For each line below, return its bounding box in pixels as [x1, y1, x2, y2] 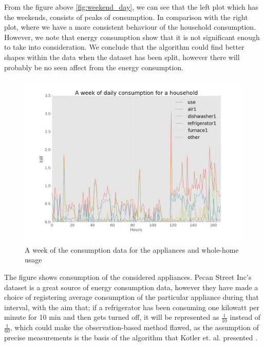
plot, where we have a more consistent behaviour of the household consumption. [4, 22, 256, 32]
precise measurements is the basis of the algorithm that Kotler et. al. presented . [4, 332, 258, 342]
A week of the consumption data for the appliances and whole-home [25, 244, 239, 255]
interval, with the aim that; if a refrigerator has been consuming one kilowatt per [4, 301, 260, 312]
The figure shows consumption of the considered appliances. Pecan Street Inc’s [4, 271, 252, 282]
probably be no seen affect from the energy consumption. [4, 62, 184, 72]
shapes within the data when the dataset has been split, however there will [4, 51, 240, 62]
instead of [230, 312, 261, 322]
